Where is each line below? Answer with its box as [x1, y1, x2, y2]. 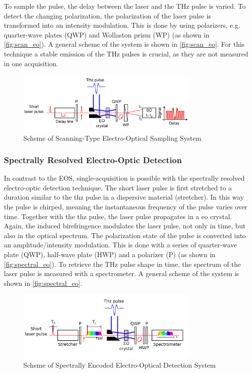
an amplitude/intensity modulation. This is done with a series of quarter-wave [4, 240, 237, 250]
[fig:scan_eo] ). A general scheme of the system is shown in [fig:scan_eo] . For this [4, 39, 245, 49]
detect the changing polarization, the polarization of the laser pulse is [4, 10, 211, 20]
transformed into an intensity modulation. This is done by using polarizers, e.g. [4, 20, 240, 30]
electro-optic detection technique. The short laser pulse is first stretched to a [4, 182, 232, 192]
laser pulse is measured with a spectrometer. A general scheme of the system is [4, 268, 239, 279]
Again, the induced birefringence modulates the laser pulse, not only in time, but [4, 221, 246, 231]
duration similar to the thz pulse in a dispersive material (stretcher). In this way [4, 192, 244, 202]
